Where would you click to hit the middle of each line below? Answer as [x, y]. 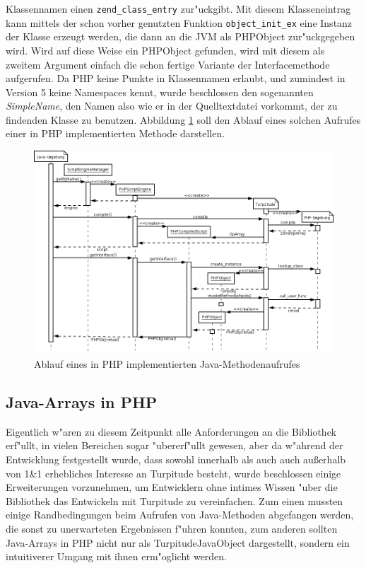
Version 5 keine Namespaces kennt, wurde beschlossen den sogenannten [160, 92]
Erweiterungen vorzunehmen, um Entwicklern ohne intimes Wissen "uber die [172, 487]
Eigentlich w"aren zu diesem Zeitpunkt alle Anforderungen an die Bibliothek [171, 431]
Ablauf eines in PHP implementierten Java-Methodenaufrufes [167, 363]
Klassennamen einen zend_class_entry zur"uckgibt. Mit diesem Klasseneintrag [178, 8]
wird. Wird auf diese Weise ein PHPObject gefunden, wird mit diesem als [165, 50]
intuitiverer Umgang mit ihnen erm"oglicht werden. [117, 556]
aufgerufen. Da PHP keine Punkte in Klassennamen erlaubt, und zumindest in [176, 78]
